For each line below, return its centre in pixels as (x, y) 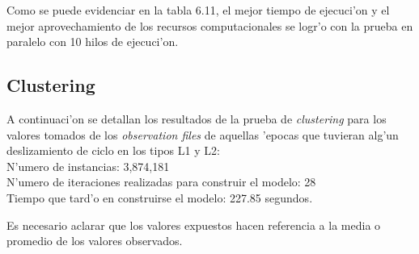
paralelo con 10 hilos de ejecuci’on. (93, 42)
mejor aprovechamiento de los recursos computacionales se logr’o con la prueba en (210, 25)
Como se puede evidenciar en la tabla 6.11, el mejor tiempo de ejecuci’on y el (198, 10)
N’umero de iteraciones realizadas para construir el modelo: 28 (161, 182)
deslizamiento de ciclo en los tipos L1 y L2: (113, 150)
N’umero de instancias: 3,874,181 (88, 166)
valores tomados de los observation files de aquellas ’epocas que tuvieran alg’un (203, 134)
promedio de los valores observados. (95, 241)
